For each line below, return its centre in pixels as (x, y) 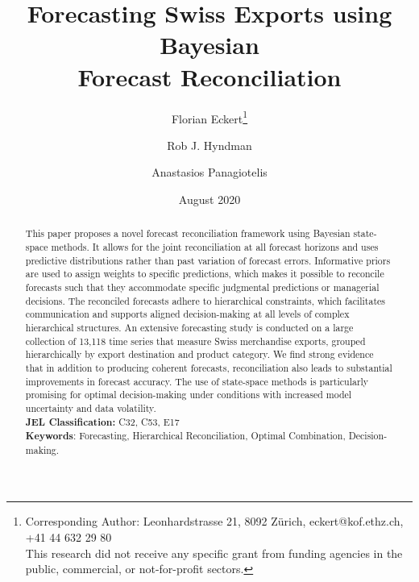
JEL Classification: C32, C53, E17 (102, 422)
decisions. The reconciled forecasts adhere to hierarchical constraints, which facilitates (205, 300)
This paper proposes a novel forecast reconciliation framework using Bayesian (188, 233)
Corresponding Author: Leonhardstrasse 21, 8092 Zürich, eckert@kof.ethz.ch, (214, 521)
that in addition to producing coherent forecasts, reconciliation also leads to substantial (209, 367)
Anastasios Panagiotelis (209, 172)
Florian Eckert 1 (209, 117)
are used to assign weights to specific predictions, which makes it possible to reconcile (205, 274)
